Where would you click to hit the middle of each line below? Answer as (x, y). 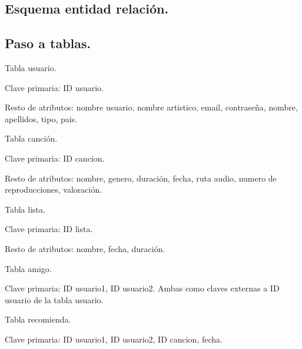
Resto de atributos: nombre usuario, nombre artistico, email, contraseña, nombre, (151, 107)
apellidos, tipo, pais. (41, 118)
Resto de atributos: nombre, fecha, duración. (85, 248)
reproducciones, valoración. (54, 189)
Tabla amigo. (28, 268)
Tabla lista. (25, 209)
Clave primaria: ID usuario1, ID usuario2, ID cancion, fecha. (114, 339)
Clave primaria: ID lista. (49, 229)
